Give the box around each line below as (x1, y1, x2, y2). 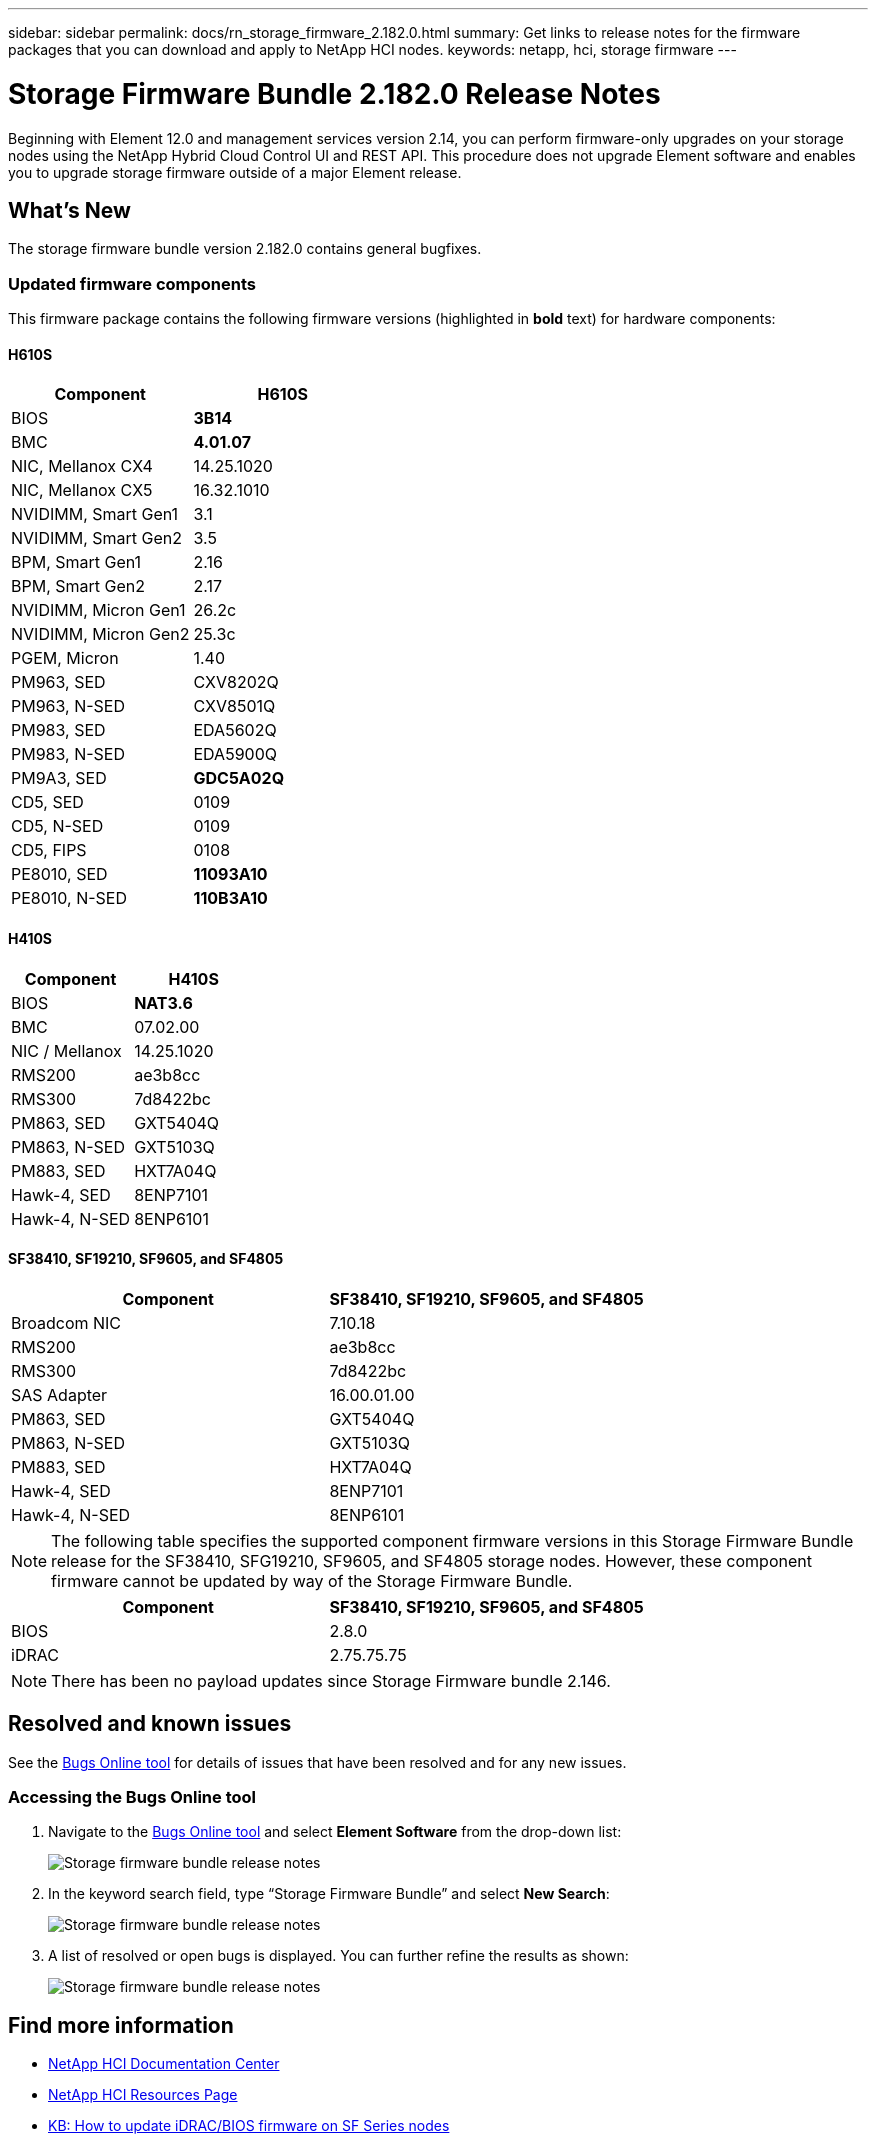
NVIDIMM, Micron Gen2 (11, 624, 190, 645)
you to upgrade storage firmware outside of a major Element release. (8, 163, 462, 181)
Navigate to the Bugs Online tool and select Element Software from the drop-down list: (48, 1823, 622, 1841)
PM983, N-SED (11, 744, 125, 765)
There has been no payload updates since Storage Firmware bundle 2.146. (51, 1670, 611, 1691)
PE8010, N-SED (11, 888, 127, 909)
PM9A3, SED (11, 768, 107, 789)
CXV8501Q (193, 696, 276, 717)
